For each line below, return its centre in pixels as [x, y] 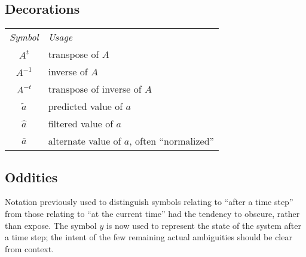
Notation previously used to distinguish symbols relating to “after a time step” [149, 202]
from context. [30, 248]
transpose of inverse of [95, 89]
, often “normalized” [172, 141]
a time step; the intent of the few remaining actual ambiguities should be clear [149, 237]
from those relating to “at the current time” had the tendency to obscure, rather [152, 213]
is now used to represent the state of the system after [204, 225]
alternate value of [85, 141]
